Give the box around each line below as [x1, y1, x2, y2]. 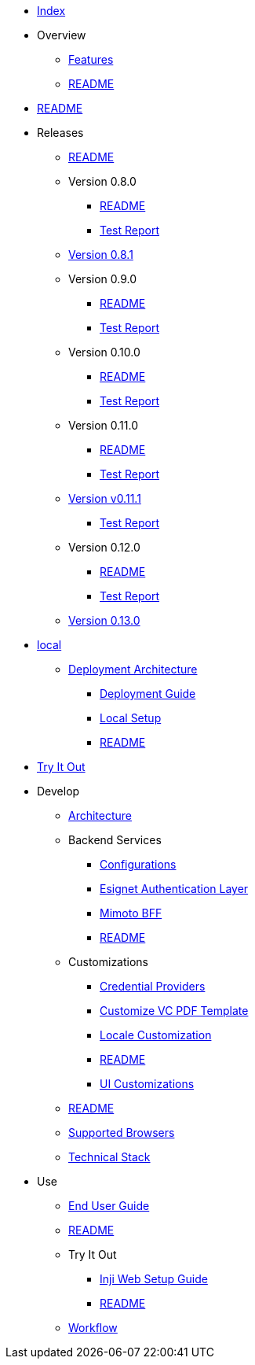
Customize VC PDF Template [100, 1004, 249, 1017]
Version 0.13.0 [68, 614, 140, 627]
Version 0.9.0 [68, 272, 137, 286]
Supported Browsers [68, 1126, 175, 1139]
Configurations [100, 858, 177, 871]
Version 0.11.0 [68, 419, 138, 432]
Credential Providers [100, 979, 206, 993]
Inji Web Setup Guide [100, 1272, 208, 1286]
